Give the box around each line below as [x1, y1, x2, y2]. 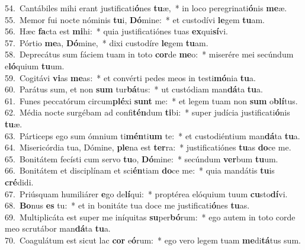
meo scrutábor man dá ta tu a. [5, 222, 111, 235]
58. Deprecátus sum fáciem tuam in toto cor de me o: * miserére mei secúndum [5, 48, 294, 60]
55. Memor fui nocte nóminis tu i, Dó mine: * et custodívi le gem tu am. [5, 13, 265, 25]
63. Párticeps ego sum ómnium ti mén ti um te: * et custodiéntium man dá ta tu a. [5, 129, 300, 142]
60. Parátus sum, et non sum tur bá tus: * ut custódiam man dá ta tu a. [5, 83, 263, 95]
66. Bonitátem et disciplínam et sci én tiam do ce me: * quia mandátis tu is [5, 164, 275, 177]
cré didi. [5, 175, 34, 188]
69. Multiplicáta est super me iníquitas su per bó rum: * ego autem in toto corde [5, 210, 296, 223]
